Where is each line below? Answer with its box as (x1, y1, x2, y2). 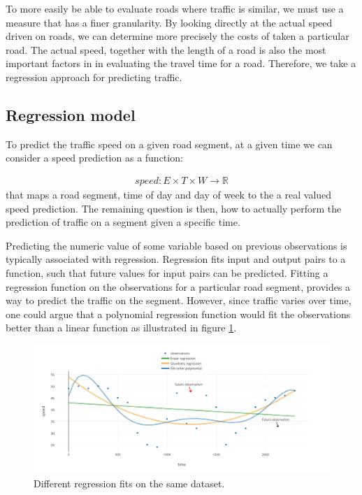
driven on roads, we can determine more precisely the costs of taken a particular (6, 29, 349, 43)
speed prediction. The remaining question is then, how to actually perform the (6, 201, 342, 215)
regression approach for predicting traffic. (6, 69, 182, 84)
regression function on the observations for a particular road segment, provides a (6, 279, 351, 294)
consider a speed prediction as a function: (6, 150, 183, 165)
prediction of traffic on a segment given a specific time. (6, 215, 240, 229)
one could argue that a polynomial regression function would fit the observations (6, 306, 351, 321)
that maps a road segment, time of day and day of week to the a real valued (6, 187, 332, 201)
